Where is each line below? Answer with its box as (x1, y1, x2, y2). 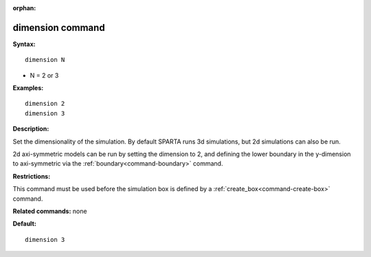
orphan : (12, 4, 36, 12)
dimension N (25, 56, 65, 64)
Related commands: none (12, 207, 87, 215)
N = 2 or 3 (30, 71, 59, 79)
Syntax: (12, 40, 36, 48)
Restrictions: (12, 172, 51, 180)
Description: (12, 124, 49, 133)
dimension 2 (25, 100, 65, 108)
